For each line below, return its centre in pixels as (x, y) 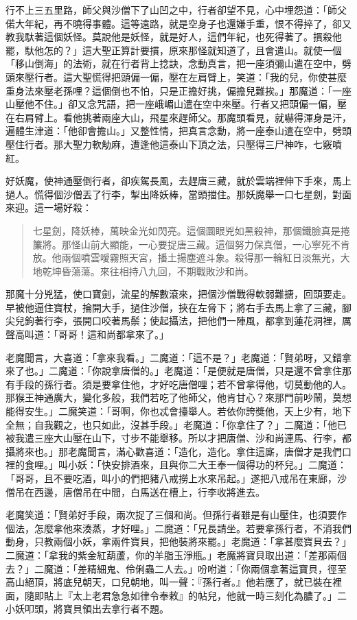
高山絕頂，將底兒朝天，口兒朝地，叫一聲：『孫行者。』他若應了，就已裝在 (169, 582)
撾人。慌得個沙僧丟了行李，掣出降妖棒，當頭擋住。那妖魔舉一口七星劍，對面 (178, 194)
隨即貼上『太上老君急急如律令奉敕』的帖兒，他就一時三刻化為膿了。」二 (185, 595)
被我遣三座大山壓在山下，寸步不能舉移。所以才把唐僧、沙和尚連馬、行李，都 (178, 438)
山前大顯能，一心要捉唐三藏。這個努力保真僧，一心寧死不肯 (215, 244)
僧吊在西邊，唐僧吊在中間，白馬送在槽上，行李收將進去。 (135, 491)
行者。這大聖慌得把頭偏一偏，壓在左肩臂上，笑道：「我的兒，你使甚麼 (190, 76)
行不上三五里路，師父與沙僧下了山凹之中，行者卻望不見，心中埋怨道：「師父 (176, 10)
